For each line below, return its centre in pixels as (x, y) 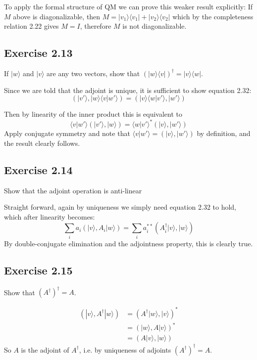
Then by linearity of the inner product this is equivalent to (93, 114)
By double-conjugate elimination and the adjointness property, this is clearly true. (128, 243)
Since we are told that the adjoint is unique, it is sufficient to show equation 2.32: (128, 90)
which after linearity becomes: (50, 216)
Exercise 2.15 (38, 270)
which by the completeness (213, 16)
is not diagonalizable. (154, 26)
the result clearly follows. (42, 143)
